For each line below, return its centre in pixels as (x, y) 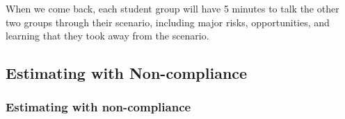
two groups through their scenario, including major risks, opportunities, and (168, 22)
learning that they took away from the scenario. (107, 36)
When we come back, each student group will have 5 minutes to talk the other (172, 8)
